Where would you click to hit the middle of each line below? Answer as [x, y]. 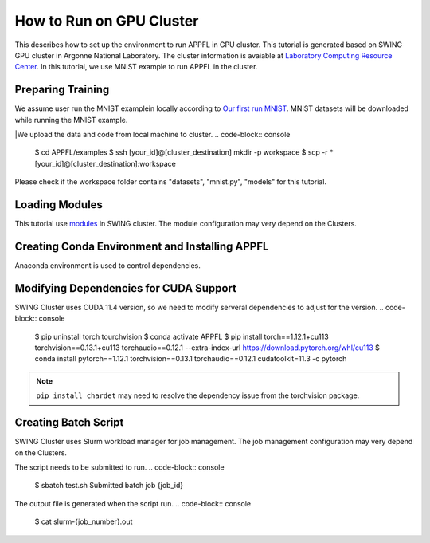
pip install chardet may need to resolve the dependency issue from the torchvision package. [198, 395]
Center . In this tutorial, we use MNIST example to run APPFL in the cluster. [136, 67]
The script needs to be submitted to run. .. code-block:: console [119, 467]
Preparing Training [62, 90]
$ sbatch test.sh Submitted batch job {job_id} [109, 486]
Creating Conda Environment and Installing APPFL [142, 246]
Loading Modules [59, 205]
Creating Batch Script [69, 423]
